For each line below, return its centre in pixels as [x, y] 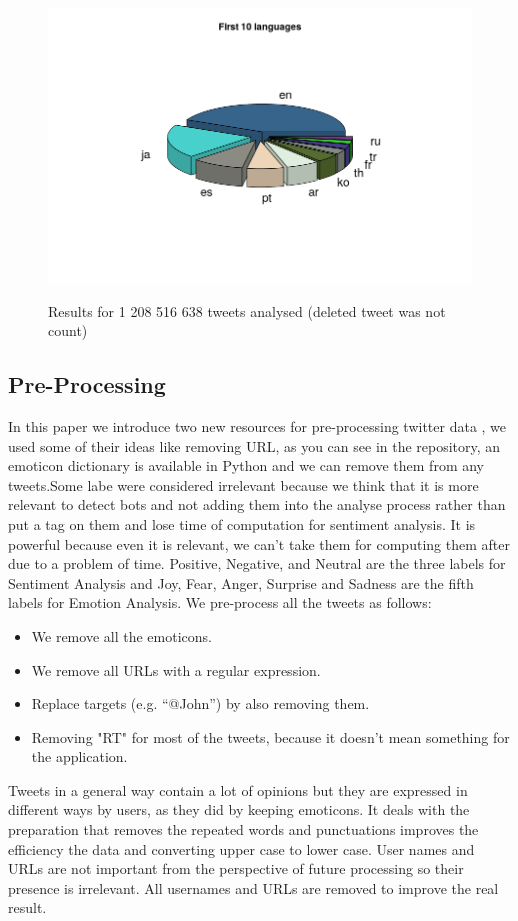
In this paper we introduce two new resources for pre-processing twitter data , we [257, 425]
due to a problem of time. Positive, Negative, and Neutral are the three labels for [257, 563]
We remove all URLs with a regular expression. [176, 669]
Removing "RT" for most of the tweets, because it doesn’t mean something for [270, 736]
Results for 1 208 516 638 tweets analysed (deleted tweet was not [247, 310]
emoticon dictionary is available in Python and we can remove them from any [246, 465]
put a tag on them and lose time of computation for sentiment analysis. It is [242, 523]
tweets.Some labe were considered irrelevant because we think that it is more [243, 484]
